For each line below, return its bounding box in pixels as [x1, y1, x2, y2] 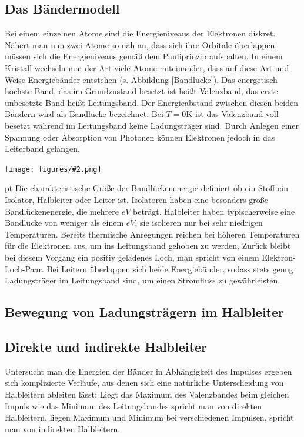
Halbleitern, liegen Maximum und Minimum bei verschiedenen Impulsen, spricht [5, 411, 294, 423]
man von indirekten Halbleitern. [5, 422, 121, 435]
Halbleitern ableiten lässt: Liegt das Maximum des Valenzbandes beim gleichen [5, 388, 289, 400]
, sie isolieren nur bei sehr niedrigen [135, 216, 263, 229]
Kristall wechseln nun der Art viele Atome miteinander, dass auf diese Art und [5, 61, 289, 74]
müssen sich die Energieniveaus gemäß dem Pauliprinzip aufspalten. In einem [5, 50, 283, 62]
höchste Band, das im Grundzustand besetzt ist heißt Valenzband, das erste [5, 85, 278, 97]
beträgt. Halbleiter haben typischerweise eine [133, 205, 295, 217]
